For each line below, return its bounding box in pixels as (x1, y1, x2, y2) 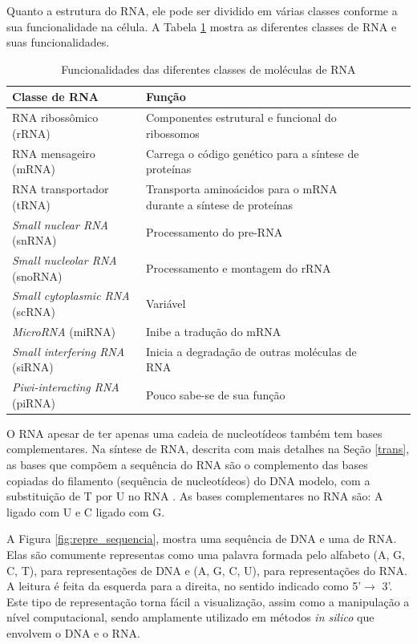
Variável (146, 295, 186, 312)
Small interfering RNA (12, 342, 125, 359)
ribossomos (146, 124, 200, 141)
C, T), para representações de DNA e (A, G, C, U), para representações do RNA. (6, 561, 407, 578)
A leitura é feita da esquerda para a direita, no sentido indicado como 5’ (6, 577, 362, 594)
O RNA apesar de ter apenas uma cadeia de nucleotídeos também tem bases (6, 424, 383, 441)
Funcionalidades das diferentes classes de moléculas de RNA (61, 60, 356, 77)
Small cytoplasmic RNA (12, 287, 130, 304)
